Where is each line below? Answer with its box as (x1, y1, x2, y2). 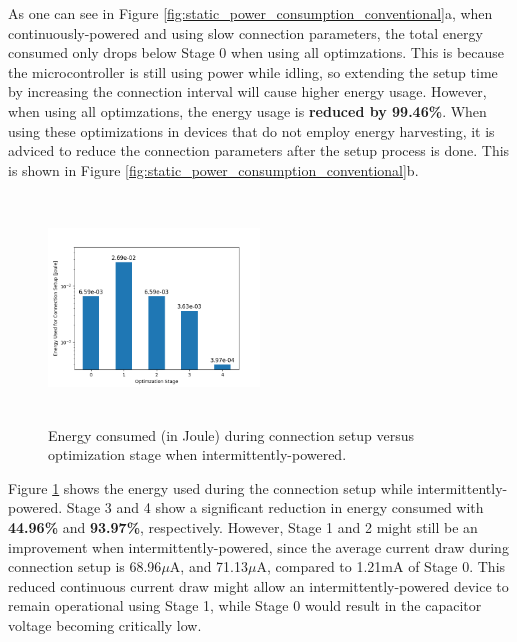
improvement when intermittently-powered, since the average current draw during (8, 536, 509, 557)
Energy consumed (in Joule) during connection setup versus (48, 424, 415, 445)
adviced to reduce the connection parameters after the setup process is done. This (8, 140, 510, 161)
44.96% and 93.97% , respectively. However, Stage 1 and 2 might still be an (8, 517, 478, 538)
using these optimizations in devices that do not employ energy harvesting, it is (8, 120, 495, 141)
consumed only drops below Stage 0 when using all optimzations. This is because (8, 42, 505, 63)
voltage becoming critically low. (8, 615, 202, 636)
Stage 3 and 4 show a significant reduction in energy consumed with (66, 497, 484, 518)
